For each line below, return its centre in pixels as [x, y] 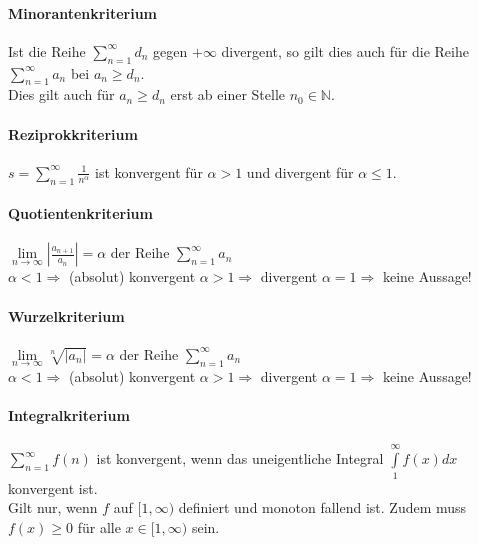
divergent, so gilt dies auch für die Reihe [345, 50]
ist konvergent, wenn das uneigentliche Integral [240, 458]
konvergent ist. [53, 487]
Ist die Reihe [47, 50]
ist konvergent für [149, 171]
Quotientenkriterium [80, 213]
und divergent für [300, 171]
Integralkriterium [69, 415]
